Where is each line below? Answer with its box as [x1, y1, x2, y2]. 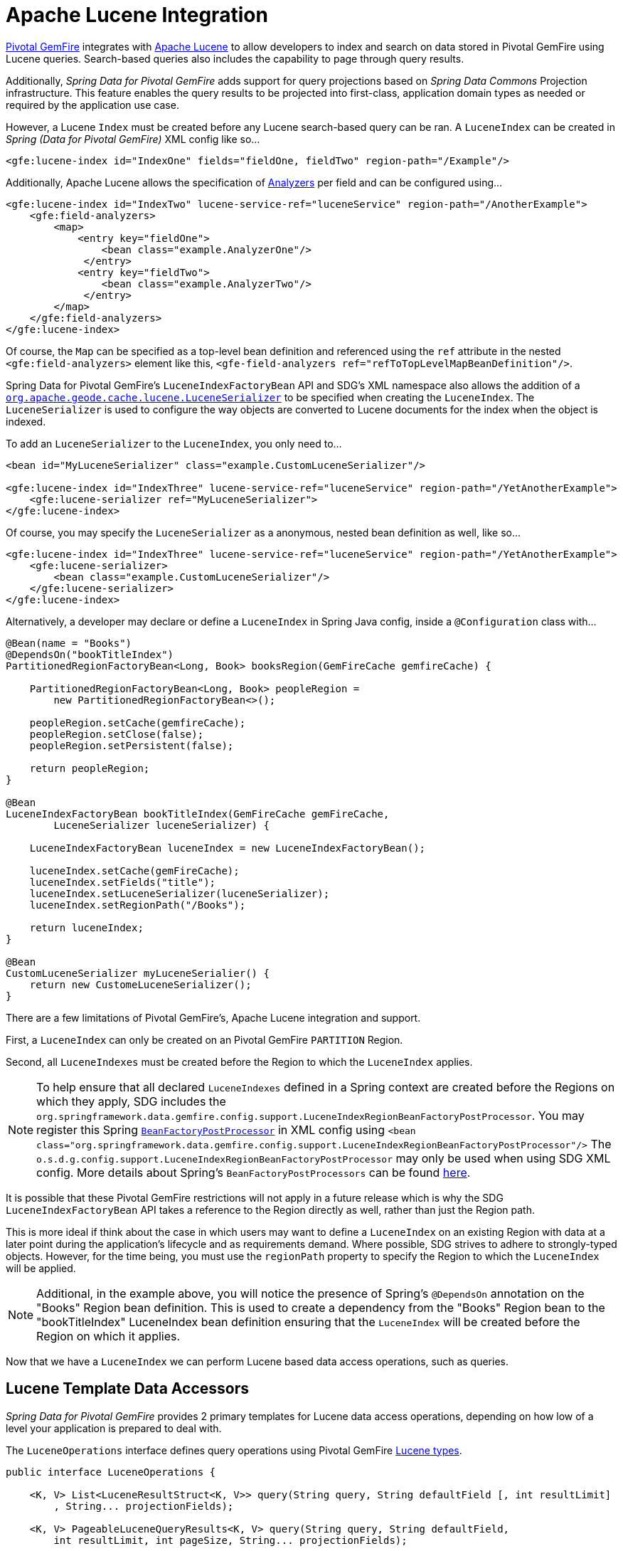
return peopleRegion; [29, 762, 150, 774]
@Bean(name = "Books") [6, 637, 132, 649]
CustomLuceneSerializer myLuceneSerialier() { [6, 967, 270, 979]
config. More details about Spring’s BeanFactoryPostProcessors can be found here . [36, 1165, 471, 1180]
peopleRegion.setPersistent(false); [29, 739, 234, 751]
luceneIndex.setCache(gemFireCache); [29, 864, 240, 877]
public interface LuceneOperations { [6, 1466, 216, 1478]
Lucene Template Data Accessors [6, 1380, 249, 1398]
